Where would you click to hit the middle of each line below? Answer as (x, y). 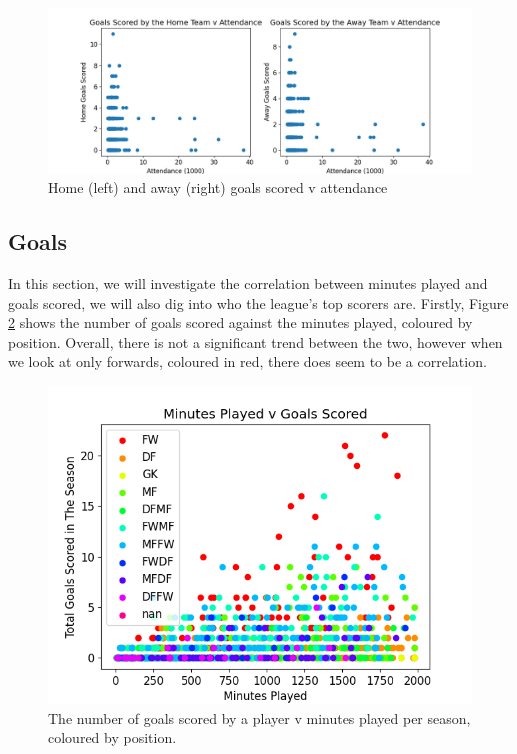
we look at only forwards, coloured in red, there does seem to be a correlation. (247, 361)
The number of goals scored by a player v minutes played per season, (259, 717)
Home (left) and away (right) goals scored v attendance (218, 187)
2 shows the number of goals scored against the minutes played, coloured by (240, 322)
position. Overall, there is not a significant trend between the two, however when (255, 341)
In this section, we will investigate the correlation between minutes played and (248, 283)
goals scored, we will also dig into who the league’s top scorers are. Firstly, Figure (258, 302)
